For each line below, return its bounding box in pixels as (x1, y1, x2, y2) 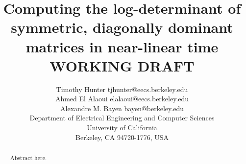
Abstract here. (10, 154, 47, 162)
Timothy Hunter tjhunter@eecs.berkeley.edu (56, 84, 188, 94)
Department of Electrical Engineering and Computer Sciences (29, 113, 215, 123)
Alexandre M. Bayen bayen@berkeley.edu (60, 103, 184, 113)
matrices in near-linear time (25, 36, 219, 56)
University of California (87, 122, 157, 133)
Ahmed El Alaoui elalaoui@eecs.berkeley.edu (55, 94, 189, 104)
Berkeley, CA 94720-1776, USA (75, 132, 169, 142)
